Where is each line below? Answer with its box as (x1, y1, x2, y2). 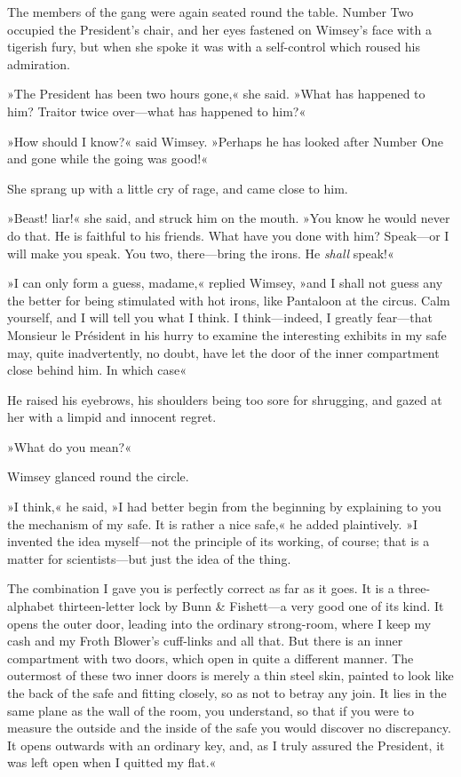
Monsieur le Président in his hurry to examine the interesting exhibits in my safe (7, 325, 447, 344)
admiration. (7, 54, 70, 73)
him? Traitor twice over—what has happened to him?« (7, 101, 306, 120)
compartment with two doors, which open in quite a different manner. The (7, 648, 414, 667)
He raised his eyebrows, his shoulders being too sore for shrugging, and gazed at (7, 390, 442, 408)
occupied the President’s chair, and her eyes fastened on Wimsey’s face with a (7, 20, 432, 38)
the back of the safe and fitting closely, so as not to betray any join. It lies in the (7, 684, 447, 702)
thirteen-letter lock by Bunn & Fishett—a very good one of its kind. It (58, 597, 444, 615)
